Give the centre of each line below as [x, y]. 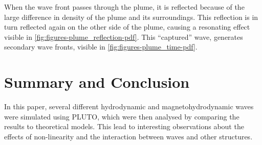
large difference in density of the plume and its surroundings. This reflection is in [131, 17]
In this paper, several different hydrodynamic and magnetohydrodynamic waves [129, 106]
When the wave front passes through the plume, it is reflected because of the [124, 7]
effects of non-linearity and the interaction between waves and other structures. [128, 136]
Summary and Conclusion [97, 82]
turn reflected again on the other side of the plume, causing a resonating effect [127, 27]
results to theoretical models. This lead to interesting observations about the [124, 126]
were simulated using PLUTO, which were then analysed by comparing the [122, 116]
